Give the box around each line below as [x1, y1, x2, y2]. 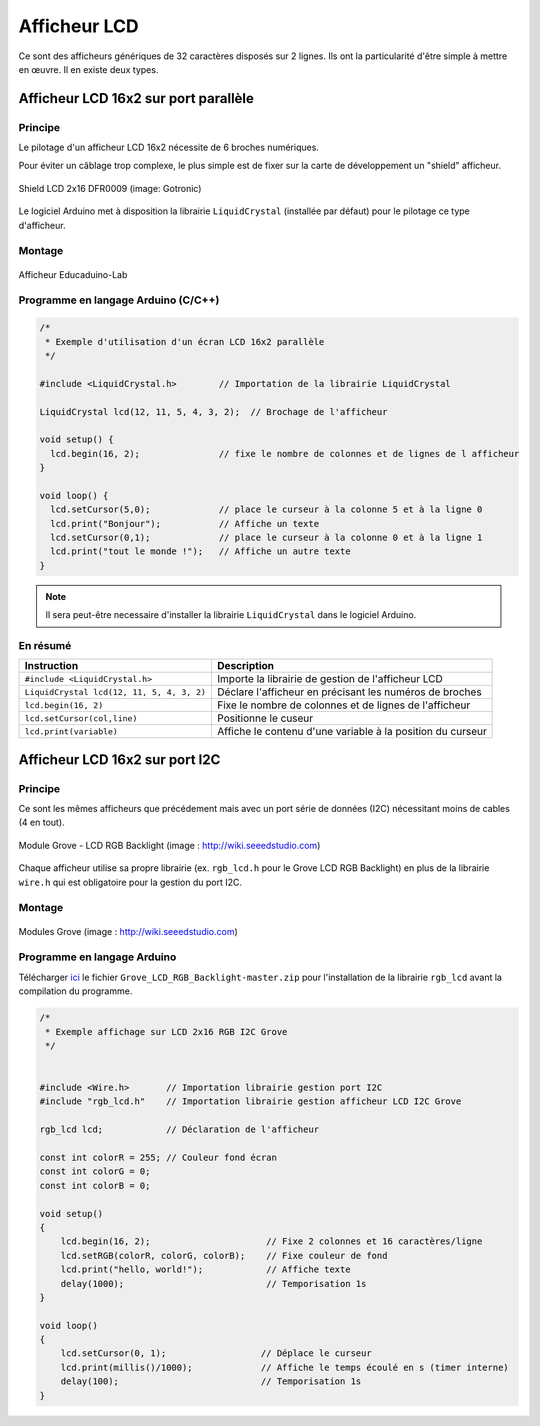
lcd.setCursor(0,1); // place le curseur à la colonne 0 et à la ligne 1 [50, 532, 483, 544]
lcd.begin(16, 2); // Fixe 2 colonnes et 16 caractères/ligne [60, 1236, 483, 1247]
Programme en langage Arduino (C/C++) [18, 293, 220, 307]
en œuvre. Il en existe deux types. [18, 63, 159, 75]
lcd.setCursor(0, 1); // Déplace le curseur [60, 1348, 372, 1359]
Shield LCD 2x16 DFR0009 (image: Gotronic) [18, 182, 202, 194]
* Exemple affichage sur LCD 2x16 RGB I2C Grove [45, 1026, 288, 1037]
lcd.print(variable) [24, 726, 119, 737]
